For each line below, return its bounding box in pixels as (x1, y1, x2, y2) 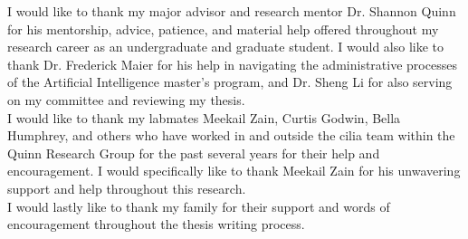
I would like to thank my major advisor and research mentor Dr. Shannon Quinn (7, 2, 456, 20)
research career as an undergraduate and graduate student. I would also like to (7, 37, 444, 56)
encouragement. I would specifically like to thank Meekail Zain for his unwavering (7, 161, 461, 180)
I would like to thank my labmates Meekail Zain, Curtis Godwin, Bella (7, 108, 401, 127)
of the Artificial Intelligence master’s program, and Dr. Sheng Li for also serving (7, 72, 453, 91)
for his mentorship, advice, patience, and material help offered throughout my (7, 19, 439, 38)
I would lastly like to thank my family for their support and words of (7, 196, 390, 215)
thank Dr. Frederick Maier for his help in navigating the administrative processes (7, 54, 457, 73)
